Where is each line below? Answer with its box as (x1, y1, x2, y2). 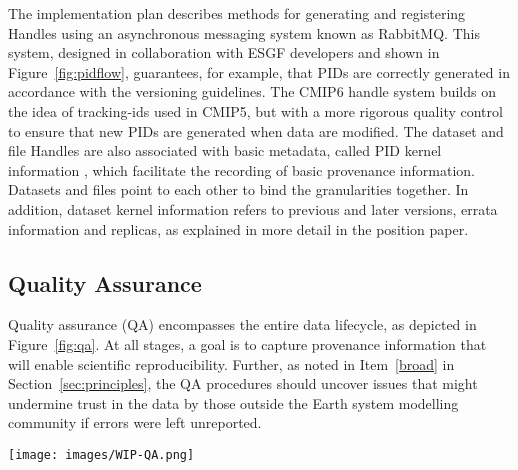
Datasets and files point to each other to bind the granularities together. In (8, 179, 469, 200)
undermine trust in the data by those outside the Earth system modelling (8, 392, 459, 413)
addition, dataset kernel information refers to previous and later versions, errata (8, 198, 498, 219)
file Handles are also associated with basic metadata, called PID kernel (8, 140, 442, 161)
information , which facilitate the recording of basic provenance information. (8, 159, 475, 180)
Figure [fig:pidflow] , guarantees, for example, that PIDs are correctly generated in (8, 61, 510, 82)
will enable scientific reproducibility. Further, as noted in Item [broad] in (8, 353, 455, 374)
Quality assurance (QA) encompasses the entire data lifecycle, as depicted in (8, 314, 477, 335)
